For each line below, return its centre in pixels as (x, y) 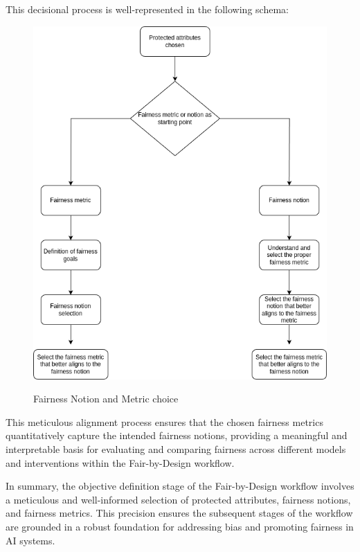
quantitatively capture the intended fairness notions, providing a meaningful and (177, 435)
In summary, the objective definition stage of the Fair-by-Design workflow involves (180, 486)
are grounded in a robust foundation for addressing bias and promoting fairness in (180, 527)
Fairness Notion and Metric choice (106, 399)
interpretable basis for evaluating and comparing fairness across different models (176, 449)
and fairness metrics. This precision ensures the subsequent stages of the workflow (179, 513)
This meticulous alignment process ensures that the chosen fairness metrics (164, 421)
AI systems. (30, 540)
